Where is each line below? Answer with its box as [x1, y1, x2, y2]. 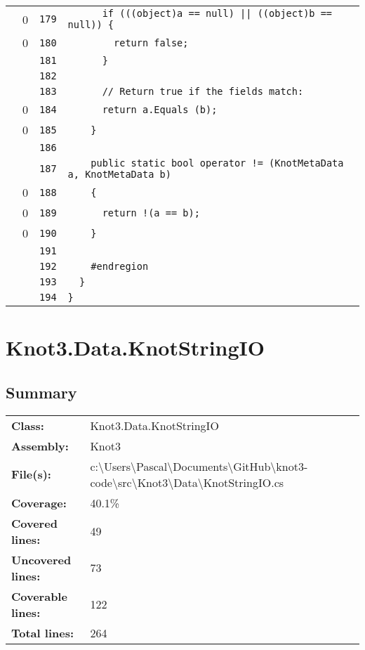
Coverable [11, 587, 67, 604]
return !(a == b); [102, 207, 200, 219]
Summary [6, 381, 77, 403]
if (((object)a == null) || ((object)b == [102, 8, 333, 19]
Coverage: [11, 494, 67, 511]
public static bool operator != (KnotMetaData [91, 157, 344, 169]
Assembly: [11, 437, 69, 454]
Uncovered [11, 551, 72, 568]
